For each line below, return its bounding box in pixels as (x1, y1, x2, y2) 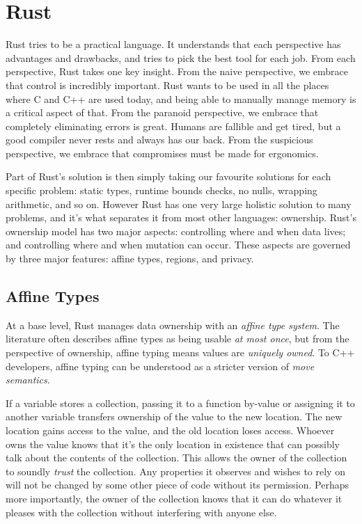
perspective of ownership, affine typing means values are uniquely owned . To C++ (6, 345, 355, 360)
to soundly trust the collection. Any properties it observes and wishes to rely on (6, 463, 345, 478)
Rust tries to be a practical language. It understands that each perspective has (6, 37, 341, 51)
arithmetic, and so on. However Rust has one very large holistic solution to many (6, 196, 352, 211)
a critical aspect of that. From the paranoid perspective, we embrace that (6, 105, 319, 120)
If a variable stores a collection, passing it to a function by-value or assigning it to (6, 395, 355, 410)
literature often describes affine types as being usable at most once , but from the (6, 331, 349, 346)
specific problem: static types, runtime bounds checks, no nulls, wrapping (6, 183, 317, 198)
